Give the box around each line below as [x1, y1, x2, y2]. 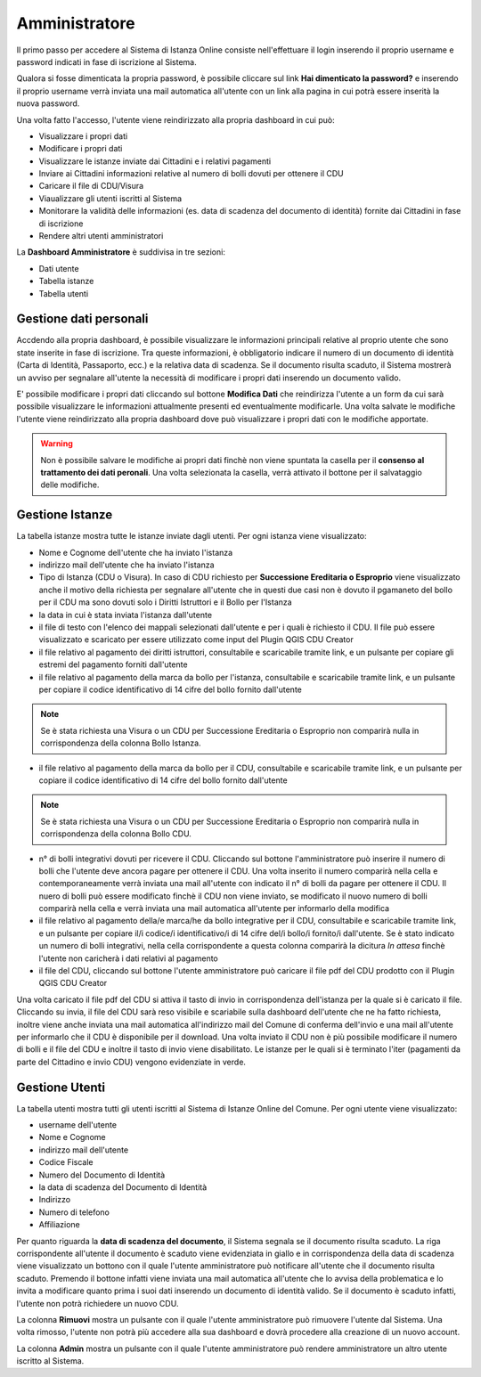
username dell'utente [38, 1120, 118, 1130]
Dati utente [38, 263, 79, 273]
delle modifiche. [40, 479, 100, 490]
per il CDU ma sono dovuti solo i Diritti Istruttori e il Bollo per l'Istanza [38, 597, 293, 607]
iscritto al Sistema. [16, 1356, 85, 1366]
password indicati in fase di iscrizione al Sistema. [16, 56, 198, 67]
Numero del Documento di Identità [38, 1169, 166, 1180]
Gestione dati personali [16, 312, 149, 327]
